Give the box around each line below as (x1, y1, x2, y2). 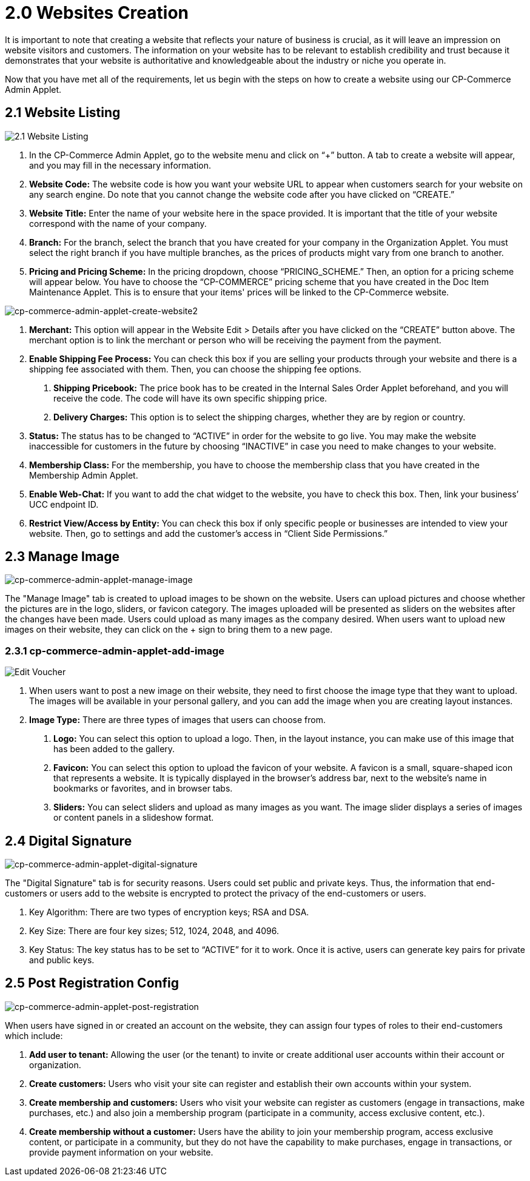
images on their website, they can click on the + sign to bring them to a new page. (5, 624, 333, 635)
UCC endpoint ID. (29, 499, 99, 510)
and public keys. (29, 955, 95, 966)
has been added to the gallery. (53, 744, 175, 755)
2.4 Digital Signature (5, 833, 132, 849)
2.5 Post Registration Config (5, 975, 179, 991)
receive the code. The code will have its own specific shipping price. (53, 392, 327, 403)
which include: (5, 1030, 63, 1041)
